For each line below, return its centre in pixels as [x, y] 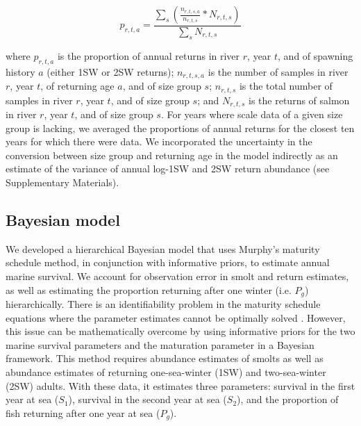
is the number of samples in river [278, 71]
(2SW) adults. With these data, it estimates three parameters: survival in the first [180, 385]
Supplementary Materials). [62, 182]
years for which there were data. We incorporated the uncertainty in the [159, 141]
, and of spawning [316, 55]
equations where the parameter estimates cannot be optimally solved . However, [176, 317]
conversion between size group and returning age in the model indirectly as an [172, 155]
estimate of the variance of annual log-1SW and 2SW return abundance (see [168, 169]
